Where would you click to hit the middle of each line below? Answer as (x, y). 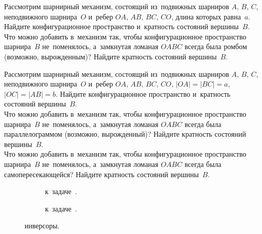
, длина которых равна (206, 16)
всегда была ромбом (216, 46)
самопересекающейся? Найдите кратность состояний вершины (102, 174)
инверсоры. (42, 226)
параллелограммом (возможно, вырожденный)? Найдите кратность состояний (125, 134)
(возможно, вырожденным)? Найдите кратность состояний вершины (111, 56)
